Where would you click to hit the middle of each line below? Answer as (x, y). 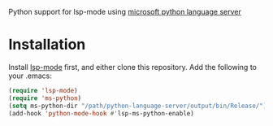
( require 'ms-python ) (45, 98)
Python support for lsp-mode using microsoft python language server (125, 12)
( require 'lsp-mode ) (43, 90)
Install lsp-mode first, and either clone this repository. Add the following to (133, 67)
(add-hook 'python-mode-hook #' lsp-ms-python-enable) (102, 113)
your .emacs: (30, 76)
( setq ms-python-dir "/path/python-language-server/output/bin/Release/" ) (138, 106)
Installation (47, 45)
